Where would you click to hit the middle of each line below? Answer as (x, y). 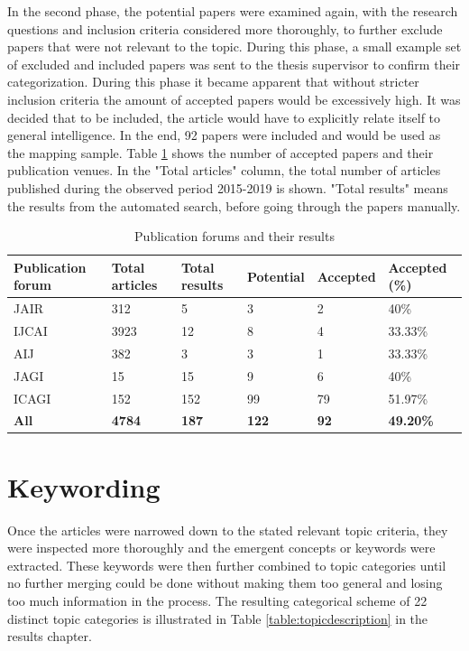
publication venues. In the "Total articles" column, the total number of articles (224, 170)
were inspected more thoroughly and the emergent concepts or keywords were (221, 548)
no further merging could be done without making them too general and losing (225, 583)
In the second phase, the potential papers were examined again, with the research (233, 11)
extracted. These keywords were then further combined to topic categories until (227, 565)
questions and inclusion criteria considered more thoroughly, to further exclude (225, 28)
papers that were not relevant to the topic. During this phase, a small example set (234, 46)
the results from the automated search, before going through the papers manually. (234, 205)
